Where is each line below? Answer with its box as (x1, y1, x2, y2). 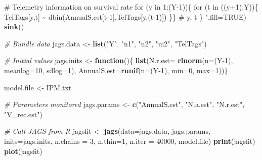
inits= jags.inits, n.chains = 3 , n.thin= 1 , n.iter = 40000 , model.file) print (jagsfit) (4, 135, 255, 146)
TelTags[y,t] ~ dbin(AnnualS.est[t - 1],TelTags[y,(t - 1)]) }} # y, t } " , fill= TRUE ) (4, 11, 246, 22)
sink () (4, 21, 24, 32)
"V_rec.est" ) (4, 109, 42, 119)
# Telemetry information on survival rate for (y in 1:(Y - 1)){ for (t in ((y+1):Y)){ (4, 2, 258, 12)
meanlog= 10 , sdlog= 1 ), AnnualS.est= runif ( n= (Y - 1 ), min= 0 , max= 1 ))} (4, 65, 228, 75)
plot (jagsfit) (4, 145, 42, 156)
